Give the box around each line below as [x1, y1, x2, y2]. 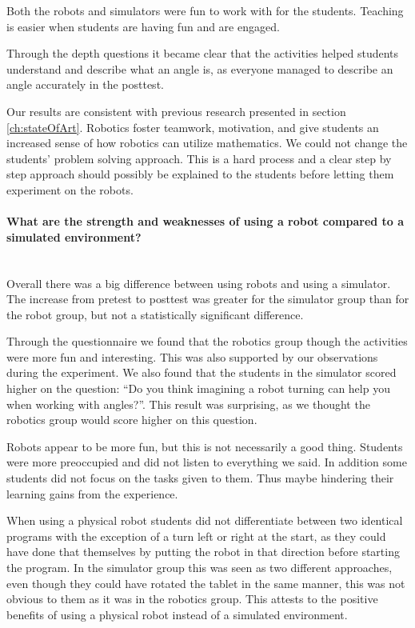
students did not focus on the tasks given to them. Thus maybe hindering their [6, 470, 394, 486]
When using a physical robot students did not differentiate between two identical [6, 512, 403, 529]
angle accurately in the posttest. [6, 76, 164, 93]
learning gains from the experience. [6, 485, 178, 502]
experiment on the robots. [6, 181, 134, 198]
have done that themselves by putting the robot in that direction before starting [6, 543, 400, 560]
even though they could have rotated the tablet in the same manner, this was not [6, 574, 405, 591]
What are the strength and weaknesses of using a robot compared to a [6, 213, 405, 230]
